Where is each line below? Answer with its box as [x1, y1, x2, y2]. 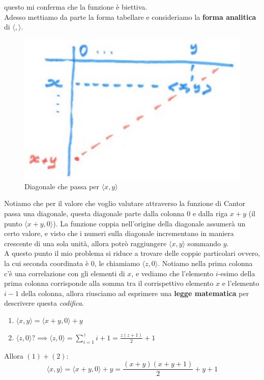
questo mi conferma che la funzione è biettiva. [4, 2, 148, 12]
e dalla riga [192, 208, 228, 219]
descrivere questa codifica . [4, 298, 84, 308]
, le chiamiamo [94, 258, 140, 269]
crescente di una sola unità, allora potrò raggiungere [4, 238, 167, 248]
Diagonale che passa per [24, 181, 99, 191]
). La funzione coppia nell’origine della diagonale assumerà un [53, 218, 246, 228]
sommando [187, 238, 221, 248]
